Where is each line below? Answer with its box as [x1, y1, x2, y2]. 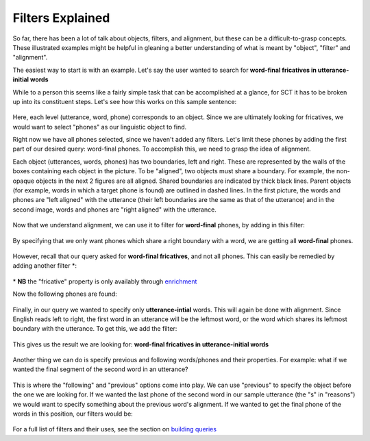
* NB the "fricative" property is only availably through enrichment [12, 277, 197, 286]
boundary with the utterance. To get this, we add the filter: [12, 325, 177, 333]
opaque [12, 177, 34, 185]
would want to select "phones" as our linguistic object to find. [12, 123, 187, 131]
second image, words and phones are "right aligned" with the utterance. [12, 205, 217, 214]
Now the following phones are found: [12, 290, 118, 298]
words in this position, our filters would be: [12, 409, 133, 418]
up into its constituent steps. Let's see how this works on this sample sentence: [12, 97, 237, 105]
